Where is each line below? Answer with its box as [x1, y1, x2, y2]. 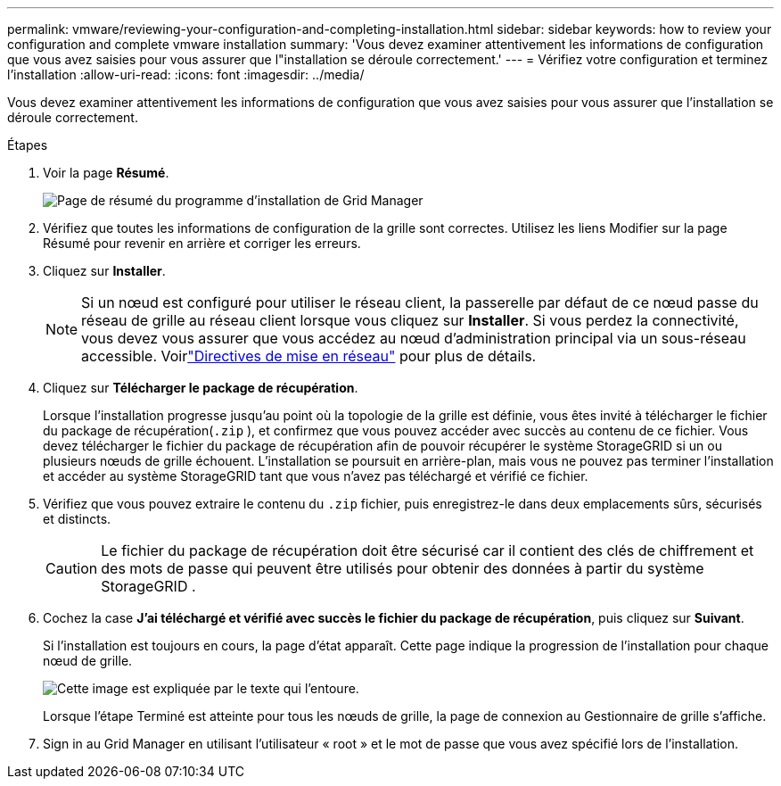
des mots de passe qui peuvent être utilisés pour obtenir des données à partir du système [101, 559, 704, 577]
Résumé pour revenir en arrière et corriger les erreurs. [43, 236, 361, 251]
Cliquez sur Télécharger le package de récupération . [43, 380, 358, 395]
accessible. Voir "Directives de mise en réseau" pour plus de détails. [81, 347, 537, 365]
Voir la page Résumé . [43, 165, 169, 180]
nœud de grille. [43, 653, 133, 668]
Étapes [7, 137, 48, 153]
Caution [45, 559, 98, 577]
